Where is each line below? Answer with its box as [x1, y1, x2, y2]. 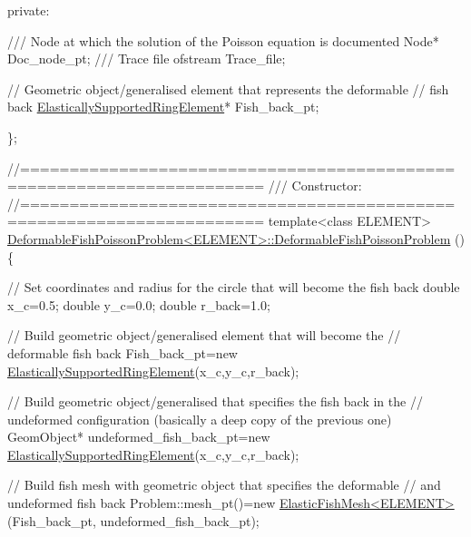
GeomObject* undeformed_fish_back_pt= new [7, 427, 270, 446]
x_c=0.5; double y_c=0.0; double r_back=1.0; [7, 295, 270, 314]
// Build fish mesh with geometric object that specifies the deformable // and [7, 475, 441, 494]
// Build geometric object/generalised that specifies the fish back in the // [7, 392, 423, 411]
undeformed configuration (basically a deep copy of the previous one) [7, 409, 392, 428]
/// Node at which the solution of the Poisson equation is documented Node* [7, 31, 439, 50]
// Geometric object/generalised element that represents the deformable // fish [7, 79, 449, 98]
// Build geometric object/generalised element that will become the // [7, 326, 401, 345]
